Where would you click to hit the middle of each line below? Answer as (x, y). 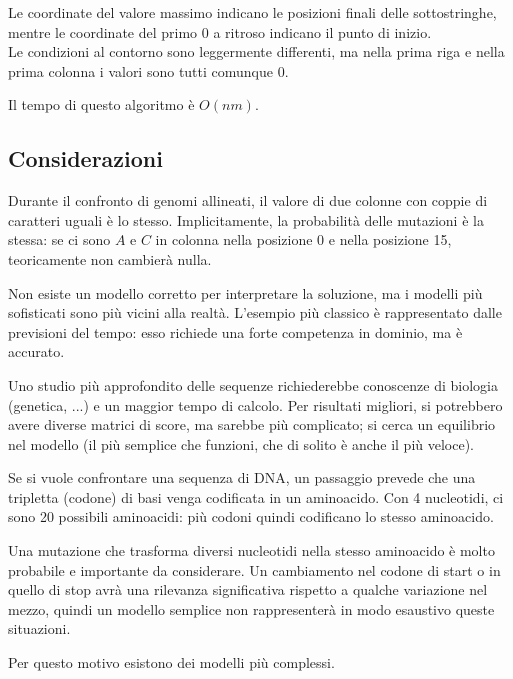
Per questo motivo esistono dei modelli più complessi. (171, 662)
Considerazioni (85, 158)
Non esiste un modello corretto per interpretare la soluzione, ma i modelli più (245, 292)
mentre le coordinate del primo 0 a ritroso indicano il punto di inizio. (220, 31)
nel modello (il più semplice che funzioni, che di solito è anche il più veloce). (241, 443)
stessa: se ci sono (59, 239)
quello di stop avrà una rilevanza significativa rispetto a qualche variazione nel (248, 589)
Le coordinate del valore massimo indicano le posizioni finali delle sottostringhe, (252, 12)
